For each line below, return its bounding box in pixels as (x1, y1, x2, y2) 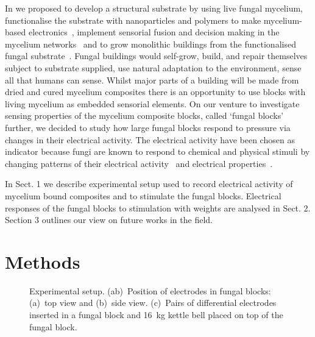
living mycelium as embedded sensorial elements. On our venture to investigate (5, 97, 300, 110)
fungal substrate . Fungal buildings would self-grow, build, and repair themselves (5, 49, 308, 62)
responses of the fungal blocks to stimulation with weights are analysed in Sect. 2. (5, 201, 311, 214)
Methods (5, 249, 80, 274)
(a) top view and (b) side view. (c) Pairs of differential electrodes (29, 296, 277, 309)
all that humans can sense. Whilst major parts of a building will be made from (5, 73, 299, 86)
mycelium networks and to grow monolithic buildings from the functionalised (5, 37, 296, 50)
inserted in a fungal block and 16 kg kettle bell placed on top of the (29, 308, 283, 321)
